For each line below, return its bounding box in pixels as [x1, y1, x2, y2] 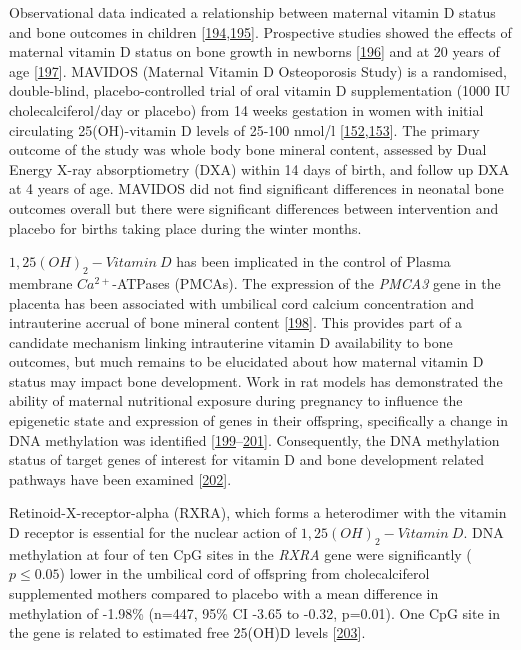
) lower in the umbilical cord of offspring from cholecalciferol [59, 563, 430, 584]
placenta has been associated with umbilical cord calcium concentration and [9, 292, 475, 313]
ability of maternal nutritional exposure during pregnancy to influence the [9, 390, 463, 411]
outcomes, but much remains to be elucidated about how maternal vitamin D [9, 351, 484, 372]
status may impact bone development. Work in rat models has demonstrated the [9, 370, 503, 391]
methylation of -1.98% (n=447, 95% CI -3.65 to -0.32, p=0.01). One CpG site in [9, 602, 500, 623]
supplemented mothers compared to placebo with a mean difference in [9, 583, 439, 604]
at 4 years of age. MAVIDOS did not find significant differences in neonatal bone [9, 178, 504, 199]
